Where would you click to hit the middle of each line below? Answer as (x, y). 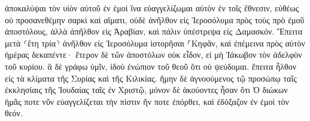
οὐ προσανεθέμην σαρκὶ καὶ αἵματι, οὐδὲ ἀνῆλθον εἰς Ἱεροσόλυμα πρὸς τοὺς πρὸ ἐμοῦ (155, 19)
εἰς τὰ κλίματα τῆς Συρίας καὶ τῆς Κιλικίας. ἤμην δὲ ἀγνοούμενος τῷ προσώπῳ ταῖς (151, 78)
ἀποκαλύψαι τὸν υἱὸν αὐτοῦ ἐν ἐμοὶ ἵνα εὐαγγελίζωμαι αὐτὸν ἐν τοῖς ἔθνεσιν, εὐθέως (152, 8)
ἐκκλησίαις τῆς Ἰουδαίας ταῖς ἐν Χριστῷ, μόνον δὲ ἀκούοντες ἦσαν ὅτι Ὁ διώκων (146, 90)
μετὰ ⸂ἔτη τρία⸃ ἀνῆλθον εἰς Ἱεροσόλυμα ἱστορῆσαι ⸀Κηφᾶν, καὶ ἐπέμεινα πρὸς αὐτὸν (155, 43)
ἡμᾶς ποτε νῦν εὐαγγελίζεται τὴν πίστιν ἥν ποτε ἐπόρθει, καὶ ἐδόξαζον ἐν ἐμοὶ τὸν (147, 101)
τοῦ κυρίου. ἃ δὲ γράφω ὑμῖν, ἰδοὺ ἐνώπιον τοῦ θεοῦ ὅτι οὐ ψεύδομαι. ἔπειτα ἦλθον (151, 66)
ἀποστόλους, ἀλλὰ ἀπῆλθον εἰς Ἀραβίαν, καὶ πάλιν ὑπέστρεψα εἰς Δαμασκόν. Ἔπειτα (154, 31)
